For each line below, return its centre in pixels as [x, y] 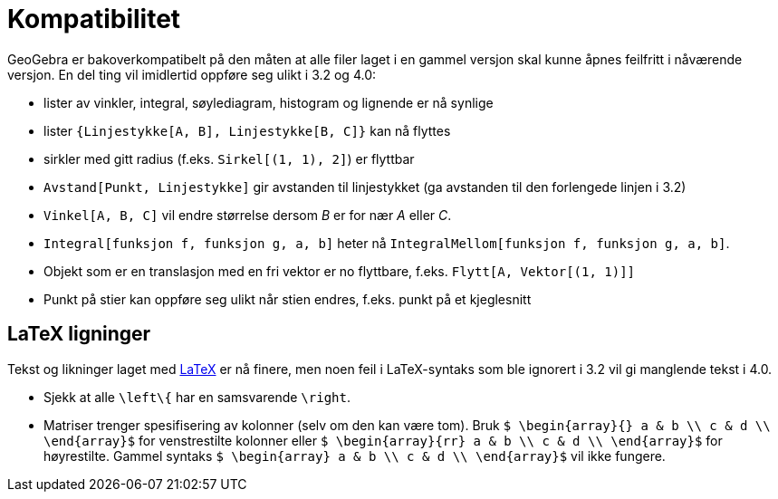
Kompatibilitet [94, 19]
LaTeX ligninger [79, 334]
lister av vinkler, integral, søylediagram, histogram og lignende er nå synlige [269, 102]
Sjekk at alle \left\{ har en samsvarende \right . [197, 397]
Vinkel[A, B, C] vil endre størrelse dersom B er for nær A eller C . [248, 215]
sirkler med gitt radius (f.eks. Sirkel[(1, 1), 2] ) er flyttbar [229, 158]
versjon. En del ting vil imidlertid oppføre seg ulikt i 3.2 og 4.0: [192, 74]
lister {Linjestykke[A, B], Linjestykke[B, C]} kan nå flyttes [247, 130]
